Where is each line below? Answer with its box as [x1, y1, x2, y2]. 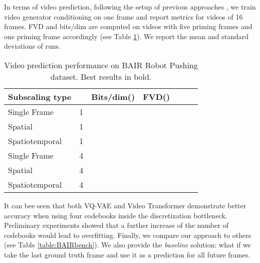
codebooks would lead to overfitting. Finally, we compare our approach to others [4, 229, 251, 240]
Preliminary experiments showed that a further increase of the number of [4, 220, 228, 230]
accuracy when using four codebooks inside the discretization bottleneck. [4, 210, 227, 220]
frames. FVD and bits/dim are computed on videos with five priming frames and [4, 21, 252, 32]
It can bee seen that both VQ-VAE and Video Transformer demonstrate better [4, 200, 246, 210]
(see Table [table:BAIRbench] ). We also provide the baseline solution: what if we [4, 239, 251, 250]
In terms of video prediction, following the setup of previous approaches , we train [4, 2, 256, 12]
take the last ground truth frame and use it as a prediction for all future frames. [4, 249, 250, 259]
